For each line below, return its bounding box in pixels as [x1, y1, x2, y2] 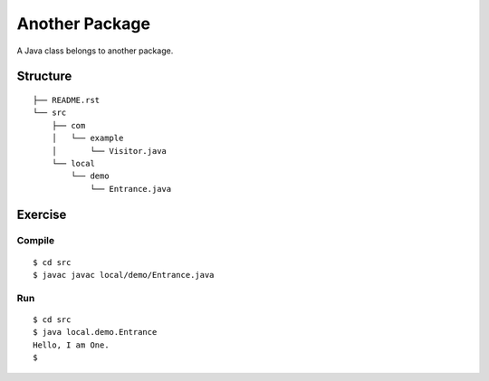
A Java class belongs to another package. [16, 45, 174, 56]
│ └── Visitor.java [51, 146, 168, 156]
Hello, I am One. [33, 339, 110, 350]
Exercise [16, 206, 67, 222]
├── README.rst [33, 95, 101, 105]
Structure [16, 69, 72, 84]
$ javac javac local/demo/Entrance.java [33, 270, 215, 281]
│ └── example [51, 133, 124, 144]
